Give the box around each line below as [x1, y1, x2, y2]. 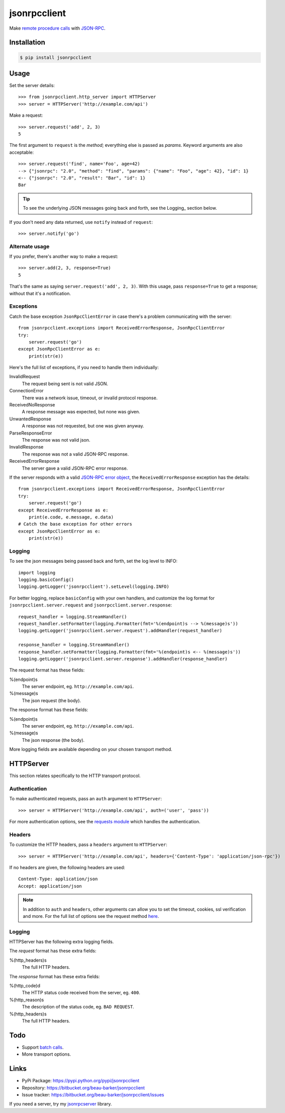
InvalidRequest [9, 374, 40, 380]
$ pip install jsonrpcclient [20, 54, 92, 60]
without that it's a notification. [9, 290, 71, 296]
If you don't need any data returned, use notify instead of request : [9, 219, 153, 225]
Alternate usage [9, 243, 50, 250]
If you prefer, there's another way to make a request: [9, 253, 118, 260]
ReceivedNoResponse [9, 402, 55, 408]
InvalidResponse [9, 444, 44, 450]
